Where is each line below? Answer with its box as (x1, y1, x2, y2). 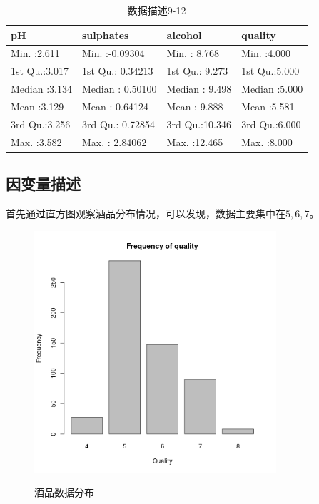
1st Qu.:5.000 (241, 63, 300, 78)
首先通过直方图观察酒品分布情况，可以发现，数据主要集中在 (6, 205, 285, 220)
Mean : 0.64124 (81, 98, 148, 113)
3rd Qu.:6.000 (241, 116, 301, 131)
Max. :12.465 (166, 134, 223, 149)
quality (241, 27, 276, 42)
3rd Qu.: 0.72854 (81, 116, 155, 131)
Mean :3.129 (11, 98, 64, 113)
